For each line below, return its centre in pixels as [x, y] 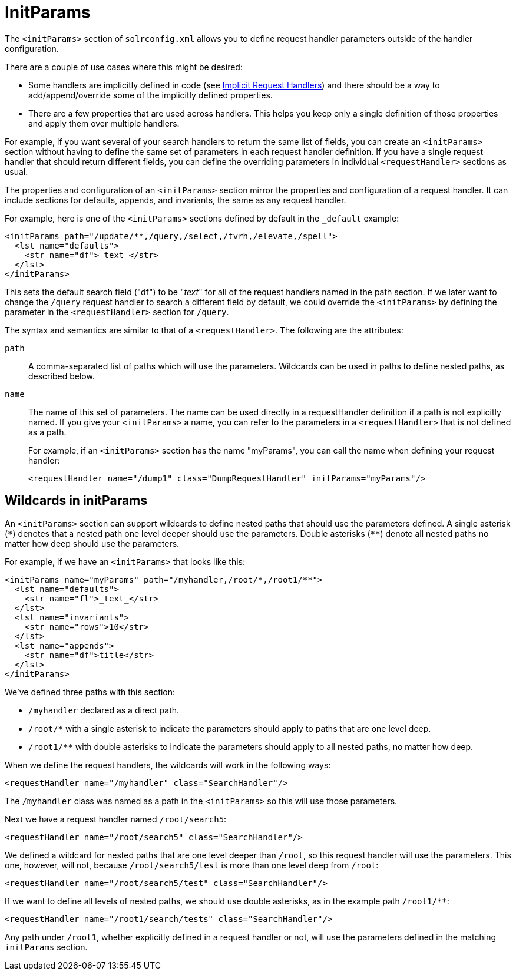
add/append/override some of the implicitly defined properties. [150, 95]
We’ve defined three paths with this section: [90, 692]
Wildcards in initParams [76, 501]
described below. [62, 376]
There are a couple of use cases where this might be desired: [124, 67]
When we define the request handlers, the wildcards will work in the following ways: [168, 765]
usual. [16, 171]
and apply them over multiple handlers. [104, 123]
